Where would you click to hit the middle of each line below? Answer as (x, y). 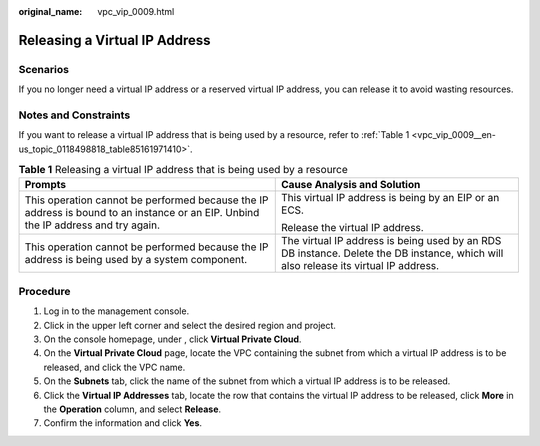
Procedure (44, 291)
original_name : (50, 11)
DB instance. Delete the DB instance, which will (392, 253)
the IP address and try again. (92, 225)
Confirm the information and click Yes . (123, 423)
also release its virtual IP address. (360, 266)
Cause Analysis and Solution (351, 185)
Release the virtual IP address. (352, 228)
